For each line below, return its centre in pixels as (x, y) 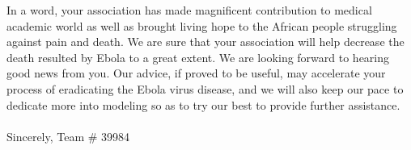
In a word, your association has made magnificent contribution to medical (189, 10)
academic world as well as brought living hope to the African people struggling (202, 25)
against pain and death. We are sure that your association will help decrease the (205, 42)
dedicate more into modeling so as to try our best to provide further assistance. (203, 104)
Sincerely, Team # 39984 (68, 136)
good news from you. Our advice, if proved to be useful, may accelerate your (196, 73)
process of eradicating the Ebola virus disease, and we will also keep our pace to (205, 88)
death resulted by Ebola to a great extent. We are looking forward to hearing (198, 57)
